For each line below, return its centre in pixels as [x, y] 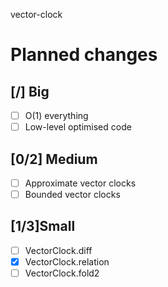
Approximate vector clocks [80, 183]
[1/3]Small [43, 226]
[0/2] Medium [54, 159]
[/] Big [30, 91]
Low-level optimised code [78, 127]
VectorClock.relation [67, 261]
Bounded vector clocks [72, 194]
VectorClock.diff [58, 250]
